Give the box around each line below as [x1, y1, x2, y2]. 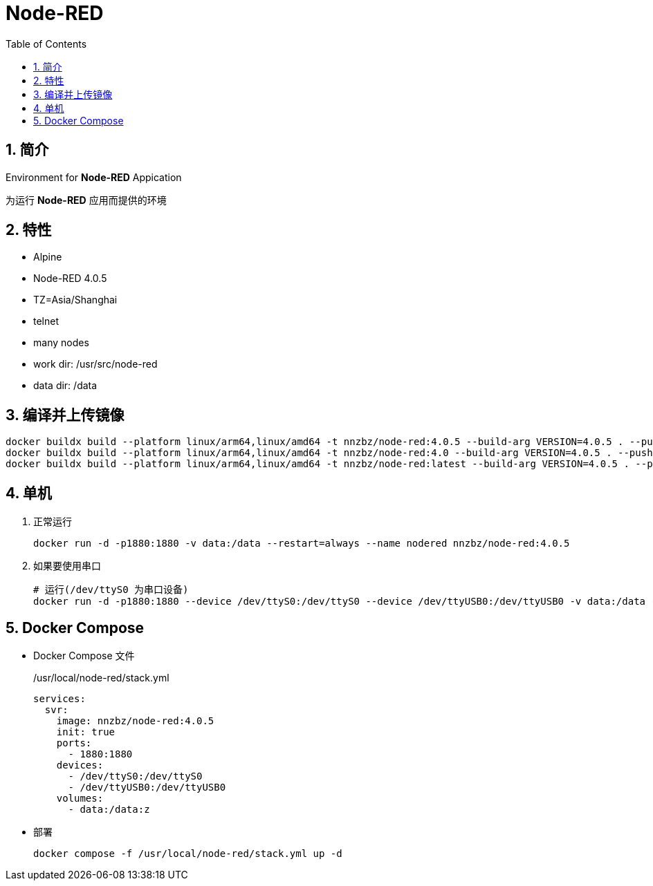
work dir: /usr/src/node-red [33, 358, 158, 370]
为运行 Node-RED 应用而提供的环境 [6, 194, 167, 206]
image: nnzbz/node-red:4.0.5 [56, 715, 214, 726]
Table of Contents [6, 37, 87, 50]
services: [33, 692, 86, 704]
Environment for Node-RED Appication [6, 171, 182, 183]
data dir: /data [33, 379, 98, 392]
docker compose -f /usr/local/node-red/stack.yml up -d [33, 847, 342, 859]
